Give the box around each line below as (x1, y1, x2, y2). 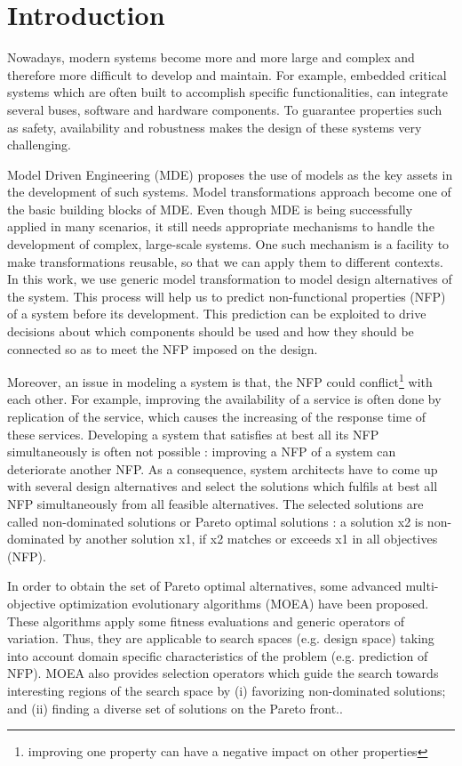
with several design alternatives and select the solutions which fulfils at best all (7, 477, 438, 496)
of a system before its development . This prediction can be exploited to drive (7, 304, 426, 323)
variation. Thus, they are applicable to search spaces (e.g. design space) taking (7, 629, 434, 648)
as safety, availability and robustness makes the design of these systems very (7, 117, 422, 136)
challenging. (7, 135, 71, 154)
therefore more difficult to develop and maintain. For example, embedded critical (7, 65, 447, 84)
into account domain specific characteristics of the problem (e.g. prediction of (7, 646, 428, 665)
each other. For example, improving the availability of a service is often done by (7, 390, 442, 408)
